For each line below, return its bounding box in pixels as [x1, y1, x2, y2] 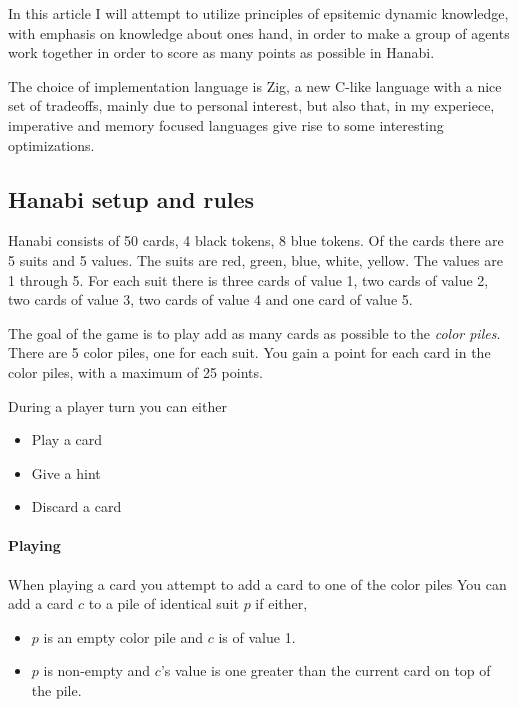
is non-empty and [43, 660, 151, 681]
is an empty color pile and [43, 626, 204, 647]
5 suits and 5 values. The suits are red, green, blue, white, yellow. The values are [8, 249, 503, 270]
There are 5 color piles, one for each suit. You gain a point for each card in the [8, 342, 491, 363]
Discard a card [31, 496, 122, 517]
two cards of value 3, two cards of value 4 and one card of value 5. [8, 289, 413, 310]
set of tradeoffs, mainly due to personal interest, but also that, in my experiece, [8, 95, 495, 116]
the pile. [31, 680, 82, 701]
